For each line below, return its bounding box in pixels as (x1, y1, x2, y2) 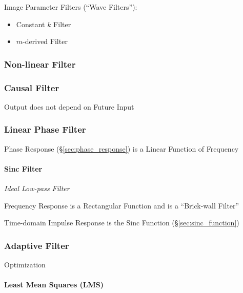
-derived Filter (23, 36, 68, 47)
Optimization (4, 259, 46, 270)
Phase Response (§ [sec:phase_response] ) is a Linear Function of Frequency (4, 143, 239, 154)
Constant (16, 18, 45, 29)
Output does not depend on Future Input (4, 101, 134, 112)
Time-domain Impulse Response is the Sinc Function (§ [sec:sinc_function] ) (4, 217, 239, 228)
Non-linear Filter (4, 57, 76, 70)
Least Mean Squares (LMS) (4, 279, 104, 290)
